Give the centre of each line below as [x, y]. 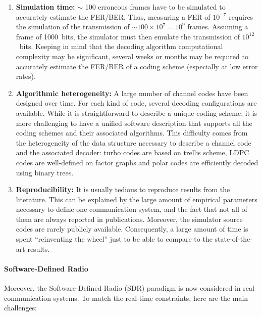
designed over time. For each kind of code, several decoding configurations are [136, 103]
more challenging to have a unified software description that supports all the [134, 123]
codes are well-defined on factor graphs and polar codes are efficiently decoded [137, 162]
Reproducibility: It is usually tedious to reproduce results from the [123, 189]
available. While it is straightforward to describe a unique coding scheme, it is [137, 112]
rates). [26, 76]
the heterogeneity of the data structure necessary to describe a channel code [134, 142]
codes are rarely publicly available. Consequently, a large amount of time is [132, 229]
